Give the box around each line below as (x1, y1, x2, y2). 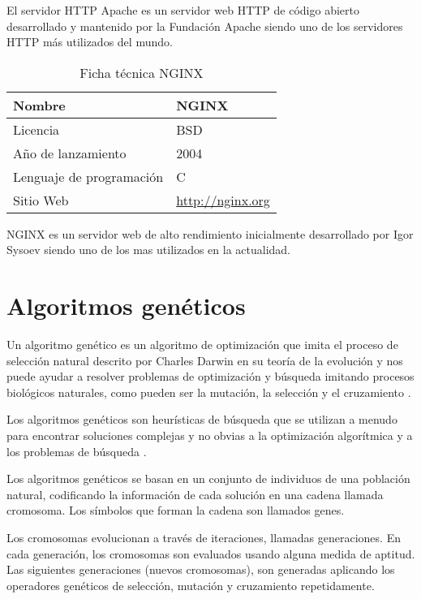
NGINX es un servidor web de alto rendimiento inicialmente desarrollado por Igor (6, 225, 414, 242)
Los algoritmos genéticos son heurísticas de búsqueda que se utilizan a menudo (6, 411, 397, 428)
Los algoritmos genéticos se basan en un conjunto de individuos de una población (6, 470, 410, 487)
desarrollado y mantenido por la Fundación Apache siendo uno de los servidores (6, 17, 403, 34)
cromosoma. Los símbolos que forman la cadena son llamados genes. (6, 502, 345, 519)
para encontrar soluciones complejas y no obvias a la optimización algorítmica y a (6, 427, 413, 444)
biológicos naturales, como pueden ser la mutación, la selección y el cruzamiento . (6, 383, 411, 400)
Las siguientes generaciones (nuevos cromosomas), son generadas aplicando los (6, 561, 395, 578)
